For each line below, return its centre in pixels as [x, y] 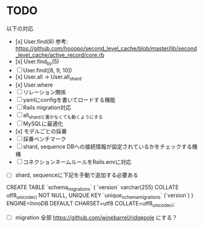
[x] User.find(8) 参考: [42, 41]
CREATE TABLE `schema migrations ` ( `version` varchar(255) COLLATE [93, 188]
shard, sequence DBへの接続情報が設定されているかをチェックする [108, 147]
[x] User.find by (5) [37, 62]
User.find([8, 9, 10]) [47, 70]
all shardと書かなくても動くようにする [63, 116]
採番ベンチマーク [44, 139]
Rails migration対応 [47, 107]
